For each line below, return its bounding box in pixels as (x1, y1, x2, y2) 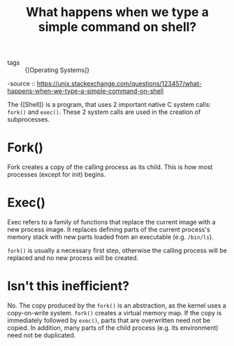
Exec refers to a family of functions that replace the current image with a (7, 218, 216, 226)
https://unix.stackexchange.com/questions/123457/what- (36, 80, 203, 88)
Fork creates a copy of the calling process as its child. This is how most (7, 163, 213, 171)
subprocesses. (7, 115, 50, 124)
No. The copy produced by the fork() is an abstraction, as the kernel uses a (7, 301, 227, 310)
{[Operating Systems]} (24, 66, 89, 74)
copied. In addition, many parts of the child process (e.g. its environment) (7, 324, 219, 332)
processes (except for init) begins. (7, 171, 106, 179)
